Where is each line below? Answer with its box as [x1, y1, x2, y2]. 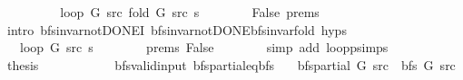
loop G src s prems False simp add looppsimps [19, 38, 389, 57]
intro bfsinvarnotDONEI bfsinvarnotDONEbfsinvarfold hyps [6, 20, 347, 39]
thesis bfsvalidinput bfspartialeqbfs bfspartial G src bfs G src [6, 55, 456, 74]
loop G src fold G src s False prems [60, 3, 320, 21]
